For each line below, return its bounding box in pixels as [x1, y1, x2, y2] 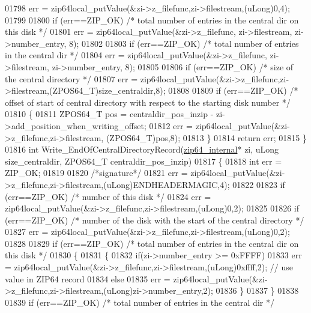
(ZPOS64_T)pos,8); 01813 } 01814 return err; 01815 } [106, 131, 307, 144]
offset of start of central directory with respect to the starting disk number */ [5, 96, 291, 108]
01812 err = [149, 119, 193, 132]
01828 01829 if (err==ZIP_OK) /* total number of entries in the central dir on [5, 237, 299, 249]
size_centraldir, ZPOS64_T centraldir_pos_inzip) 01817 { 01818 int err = [5, 154, 282, 167]
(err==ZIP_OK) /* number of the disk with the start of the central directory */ [5, 213, 304, 226]
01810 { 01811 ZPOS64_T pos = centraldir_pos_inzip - [5, 108, 214, 120]
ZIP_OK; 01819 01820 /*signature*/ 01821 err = [5, 166, 188, 179]
